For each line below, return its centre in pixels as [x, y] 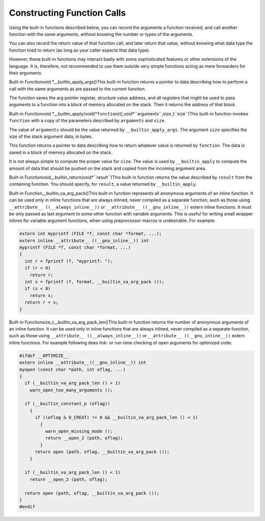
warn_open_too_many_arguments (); [71, 390]
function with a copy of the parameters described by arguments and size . [87, 121]
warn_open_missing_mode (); [79, 431]
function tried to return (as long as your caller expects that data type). [80, 50]
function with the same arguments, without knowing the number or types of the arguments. [101, 34]
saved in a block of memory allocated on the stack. [61, 152]
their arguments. [26, 73]
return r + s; [42, 302]
